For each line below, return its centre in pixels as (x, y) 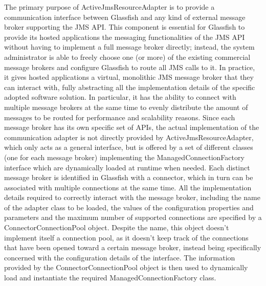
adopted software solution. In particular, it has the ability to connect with (120, 97)
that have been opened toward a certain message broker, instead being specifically (133, 247)
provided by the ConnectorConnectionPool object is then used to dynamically (126, 267)
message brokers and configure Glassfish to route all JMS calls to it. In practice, (130, 67)
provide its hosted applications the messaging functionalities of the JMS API (125, 37)
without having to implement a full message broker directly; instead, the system (129, 47)
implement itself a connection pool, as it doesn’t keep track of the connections (126, 237)
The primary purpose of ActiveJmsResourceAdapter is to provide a (109, 7)
